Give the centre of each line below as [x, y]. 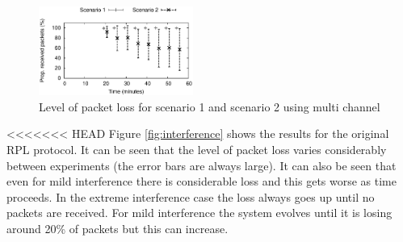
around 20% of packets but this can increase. [118, 228]
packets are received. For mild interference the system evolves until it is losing [199, 213]
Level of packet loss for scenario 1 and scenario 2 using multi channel [210, 106]
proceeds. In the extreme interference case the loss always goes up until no [191, 196]
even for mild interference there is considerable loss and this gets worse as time [201, 181]
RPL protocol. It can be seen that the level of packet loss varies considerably [197, 149]
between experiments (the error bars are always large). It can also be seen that [201, 165]
